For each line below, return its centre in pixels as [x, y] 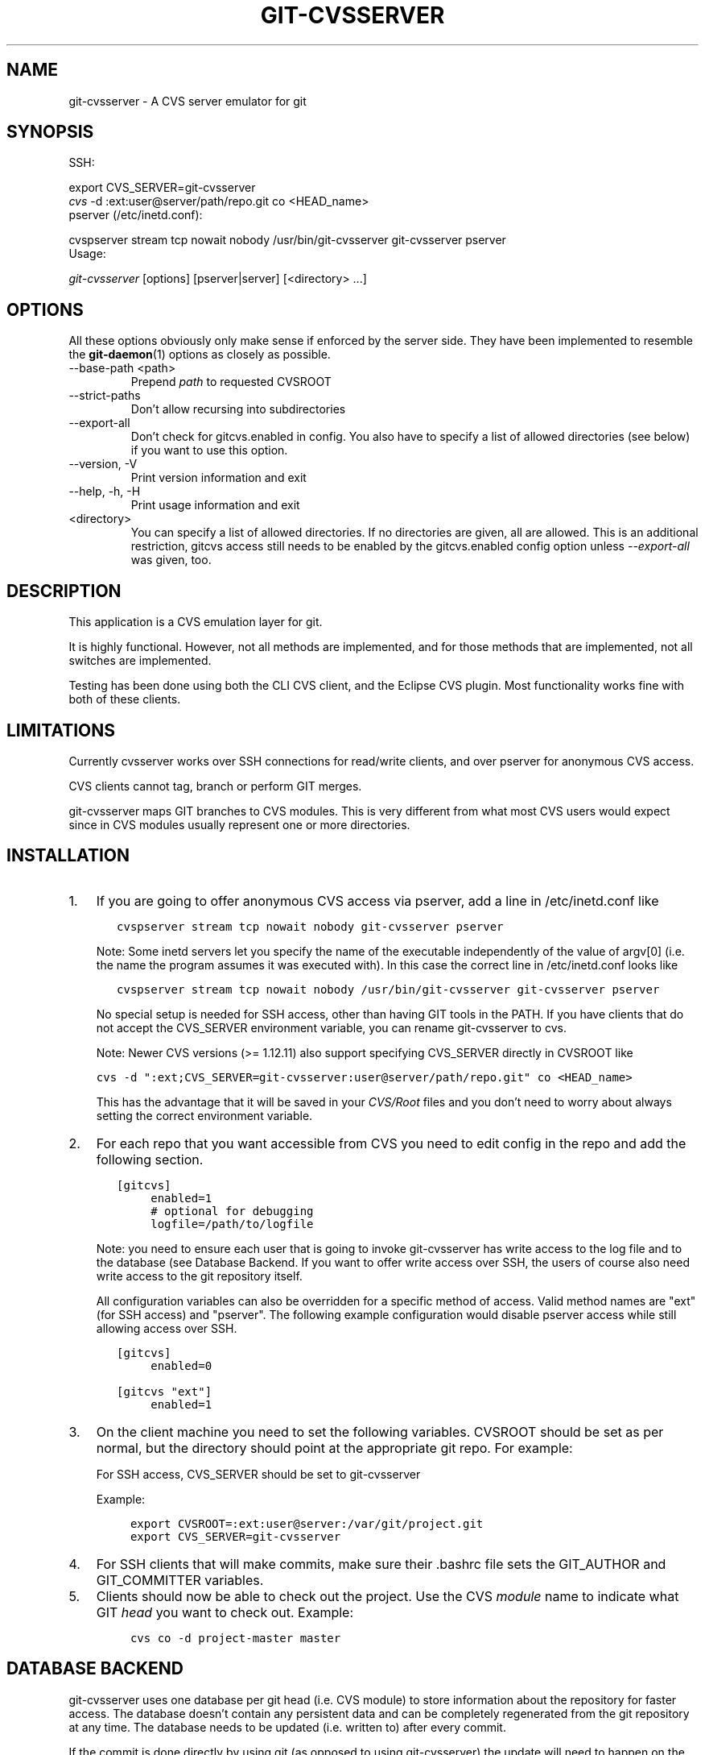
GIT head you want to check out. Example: [225, 1612]
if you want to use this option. [209, 450]
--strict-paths [105, 396]
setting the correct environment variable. [204, 1115]
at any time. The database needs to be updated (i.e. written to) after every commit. [287, 1727]
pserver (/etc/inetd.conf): [136, 215]
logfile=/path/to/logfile [232, 1224]
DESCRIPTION [64, 591]
